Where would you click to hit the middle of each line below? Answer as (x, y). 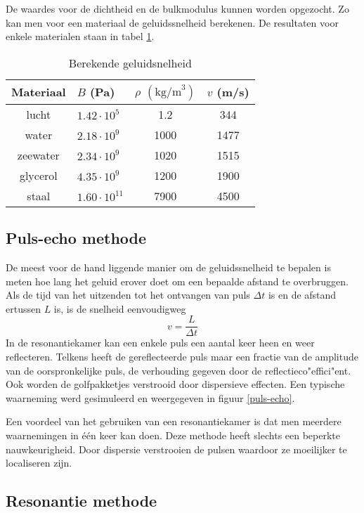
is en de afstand (302, 295)
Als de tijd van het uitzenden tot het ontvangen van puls (128, 295)
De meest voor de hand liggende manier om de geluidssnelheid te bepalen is (168, 267)
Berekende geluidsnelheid (130, 63)
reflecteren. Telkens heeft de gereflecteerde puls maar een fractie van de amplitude (182, 357)
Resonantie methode (82, 501)
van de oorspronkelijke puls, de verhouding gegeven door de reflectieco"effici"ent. (178, 370)
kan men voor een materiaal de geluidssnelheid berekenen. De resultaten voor (172, 22)
